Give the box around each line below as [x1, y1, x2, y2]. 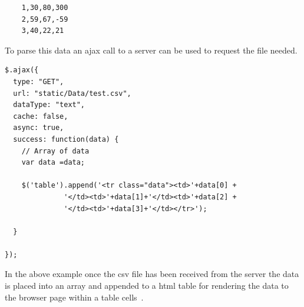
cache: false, [13, 112, 68, 121]
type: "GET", [13, 77, 64, 86]
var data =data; [21, 158, 85, 167]
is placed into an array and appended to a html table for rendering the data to [5, 279, 289, 292]
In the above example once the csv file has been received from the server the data [5, 268, 299, 280]
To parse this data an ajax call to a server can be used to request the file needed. [5, 44, 298, 56]
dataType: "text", [13, 101, 85, 109]
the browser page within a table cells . [5, 291, 144, 303]
